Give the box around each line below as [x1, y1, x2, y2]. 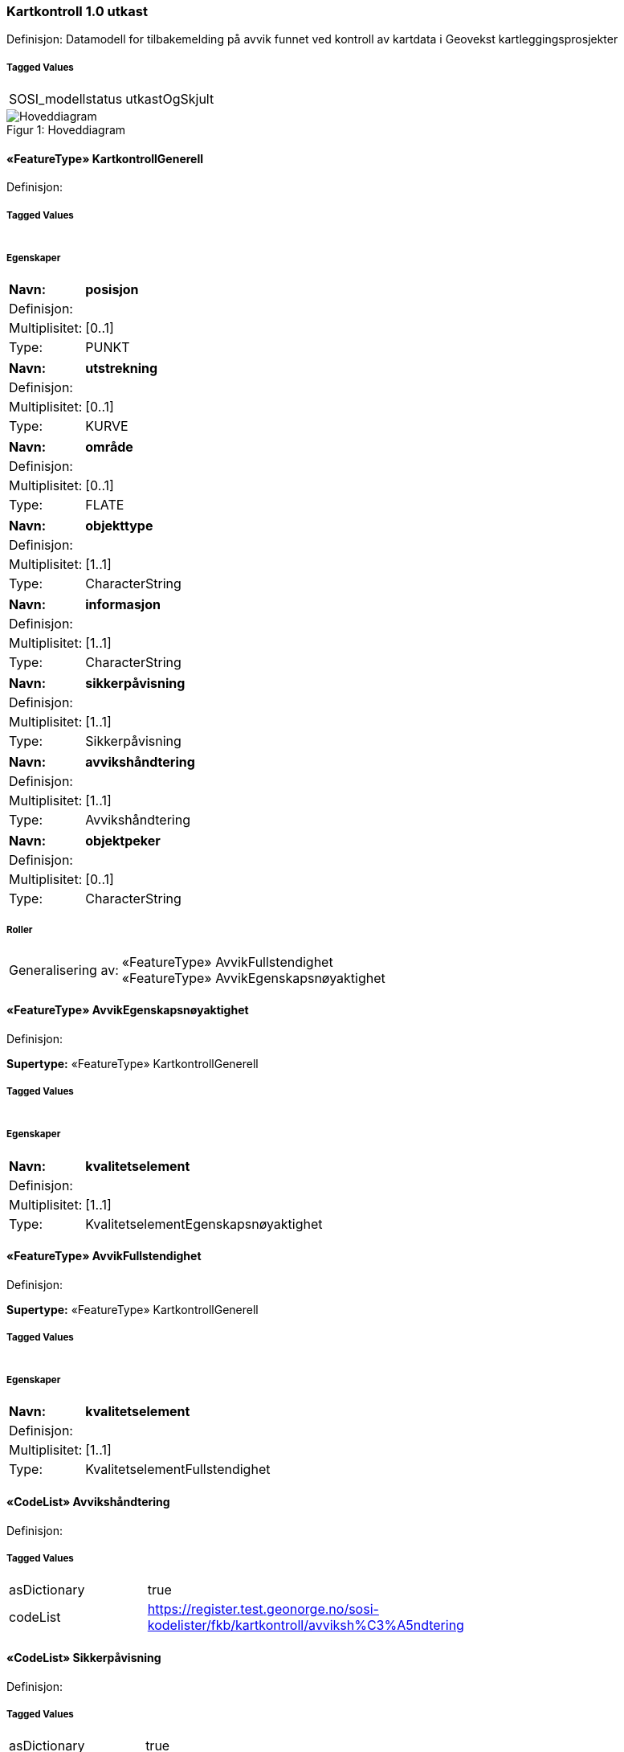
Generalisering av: [9, 961, 119, 978]
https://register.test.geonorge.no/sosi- [147, 1601, 379, 1618]
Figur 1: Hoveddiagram [6, 123, 126, 137]
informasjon [85, 596, 161, 612]
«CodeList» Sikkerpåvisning [6, 1650, 161, 1664]
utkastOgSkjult [125, 91, 214, 108]
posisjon [85, 280, 139, 297]
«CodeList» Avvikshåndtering [6, 1494, 170, 1508]
